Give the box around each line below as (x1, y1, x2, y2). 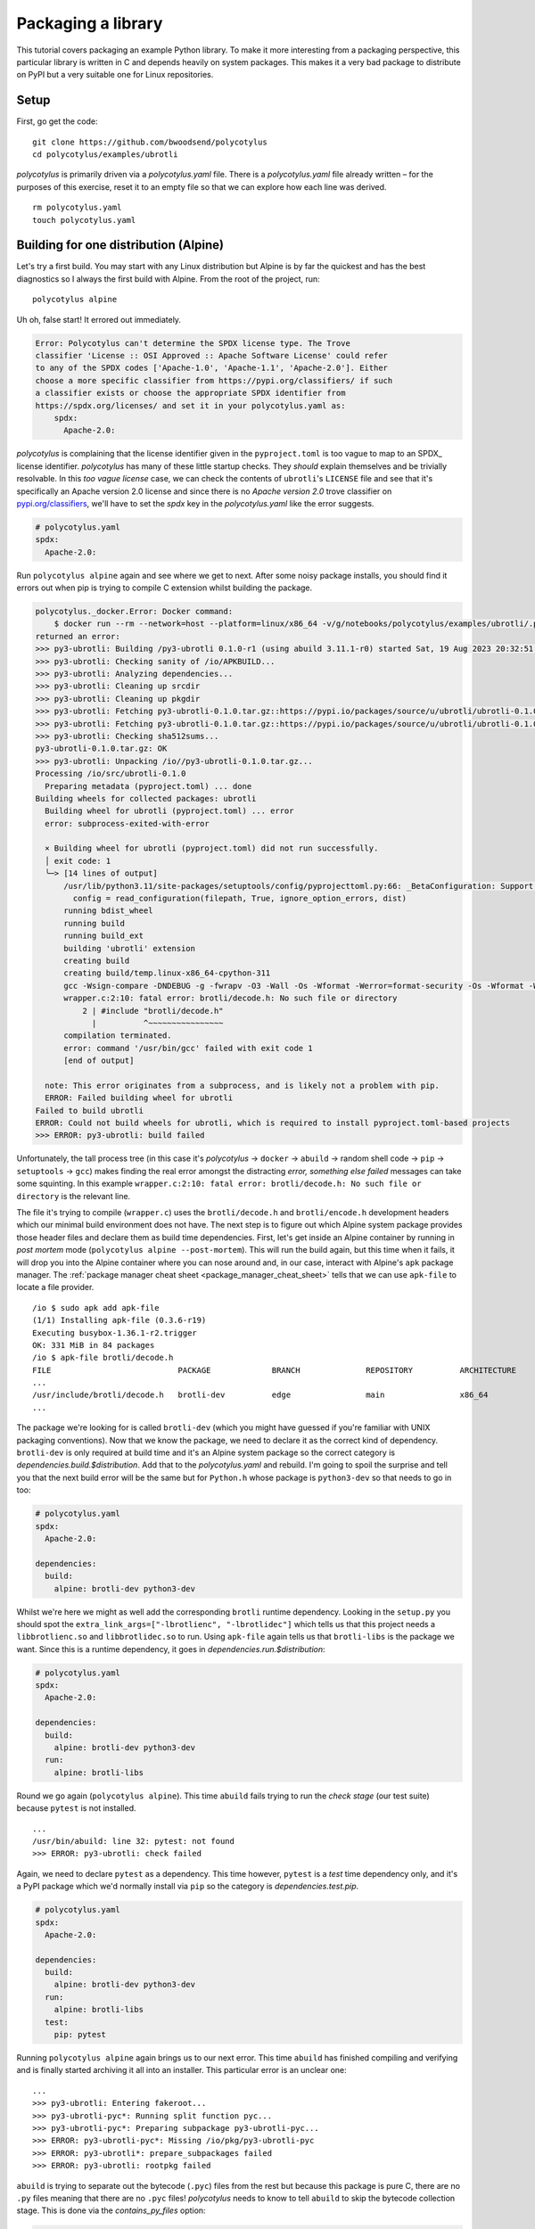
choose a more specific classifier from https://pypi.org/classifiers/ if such (35, 375, 393, 385)
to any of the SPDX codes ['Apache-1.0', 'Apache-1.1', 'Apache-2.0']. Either (35, 363, 388, 374)
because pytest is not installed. (16, 1803, 137, 1814)
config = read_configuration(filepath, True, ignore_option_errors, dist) (72, 893, 407, 904)
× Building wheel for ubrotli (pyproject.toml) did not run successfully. (45, 843, 379, 853)
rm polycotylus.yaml (32, 202, 122, 213)
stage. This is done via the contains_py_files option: (16, 2205, 206, 2216)
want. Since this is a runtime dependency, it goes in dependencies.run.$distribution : (16, 1643, 325, 1654)
